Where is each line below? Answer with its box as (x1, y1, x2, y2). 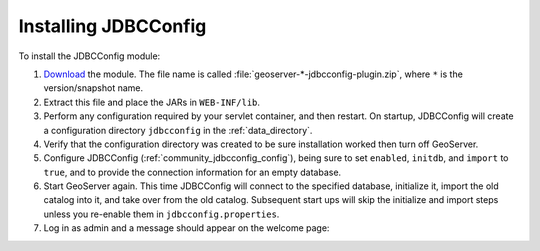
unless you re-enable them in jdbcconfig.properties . (43, 208, 280, 220)
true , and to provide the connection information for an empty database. (43, 166, 342, 178)
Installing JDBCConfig (18, 15, 207, 37)
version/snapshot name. (43, 82, 144, 94)
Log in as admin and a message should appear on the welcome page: (43, 222, 330, 234)
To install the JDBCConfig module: (18, 50, 161, 62)
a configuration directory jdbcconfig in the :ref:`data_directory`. (43, 124, 313, 136)
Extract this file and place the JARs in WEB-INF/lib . (43, 96, 260, 108)
